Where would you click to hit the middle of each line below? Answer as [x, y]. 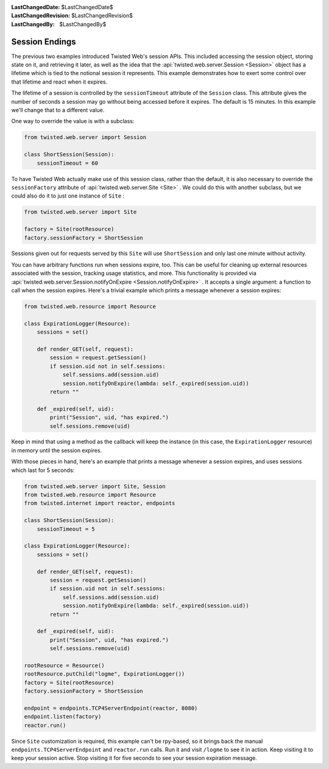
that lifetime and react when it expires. [59, 82]
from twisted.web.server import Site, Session [95, 486]
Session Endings [44, 42]
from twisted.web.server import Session [85, 138]
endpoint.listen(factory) [63, 717]
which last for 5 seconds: [43, 470]
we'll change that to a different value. [58, 110]
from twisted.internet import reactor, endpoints [100, 503]
